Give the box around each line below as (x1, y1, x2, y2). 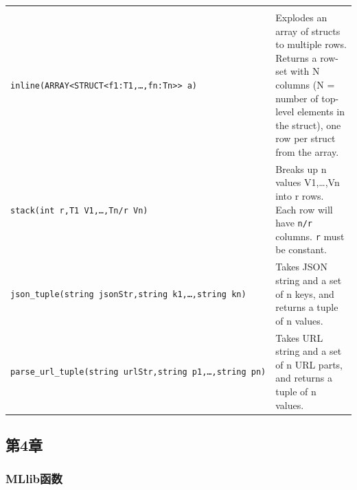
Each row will (275, 202, 333, 216)
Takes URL (275, 330, 323, 345)
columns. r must (275, 229, 345, 243)
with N (290, 64, 320, 78)
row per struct (275, 131, 336, 145)
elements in (297, 104, 345, 119)
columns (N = (275, 77, 335, 91)
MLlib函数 (5, 470, 62, 487)
